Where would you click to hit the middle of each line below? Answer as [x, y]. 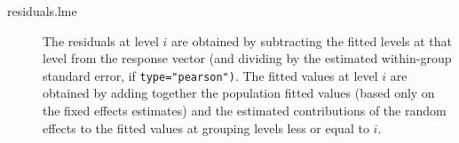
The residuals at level [101, 40]
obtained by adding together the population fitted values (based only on [239, 93]
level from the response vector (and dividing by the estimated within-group [247, 58]
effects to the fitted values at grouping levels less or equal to [206, 127]
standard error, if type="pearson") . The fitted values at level [210, 75]
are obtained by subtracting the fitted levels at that [312, 40]
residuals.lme [42, 11]
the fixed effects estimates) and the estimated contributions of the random [245, 111]
